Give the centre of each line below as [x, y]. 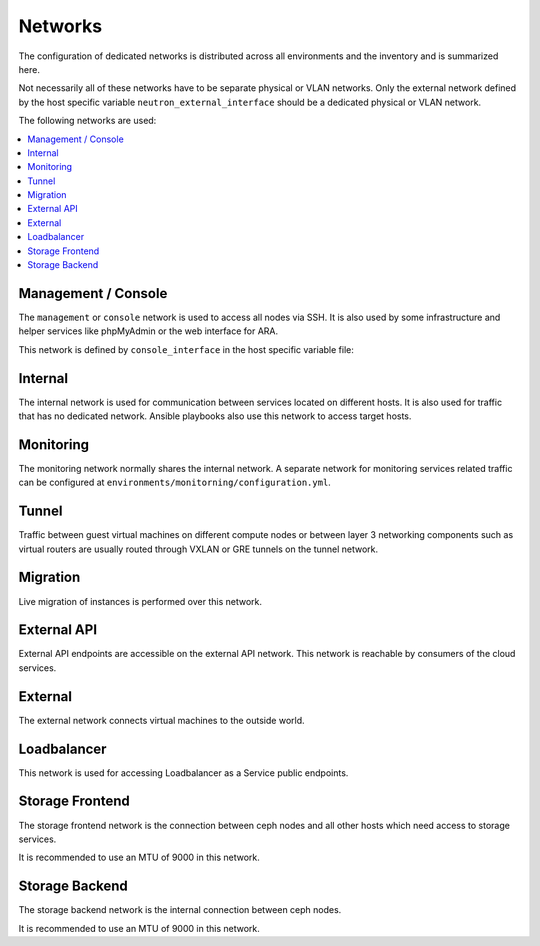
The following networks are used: [87, 121]
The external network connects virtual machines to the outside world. [161, 720]
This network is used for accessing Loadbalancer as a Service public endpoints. [183, 772]
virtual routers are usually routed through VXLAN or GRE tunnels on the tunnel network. [198, 549]
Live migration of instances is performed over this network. [140, 601]
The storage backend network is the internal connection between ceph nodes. [180, 910]
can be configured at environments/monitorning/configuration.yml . [175, 482]
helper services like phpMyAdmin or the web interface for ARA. [148, 331]
